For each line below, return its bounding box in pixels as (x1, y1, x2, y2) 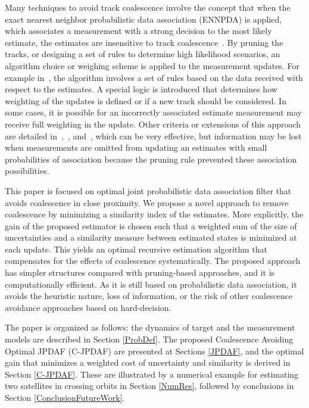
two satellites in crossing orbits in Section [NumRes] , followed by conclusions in (5, 379, 294, 392)
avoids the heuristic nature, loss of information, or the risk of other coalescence (5, 289, 293, 302)
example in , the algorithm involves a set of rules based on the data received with (5, 71, 303, 83)
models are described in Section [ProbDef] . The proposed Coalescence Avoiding (5, 333, 294, 345)
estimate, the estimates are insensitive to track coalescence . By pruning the (5, 36, 283, 48)
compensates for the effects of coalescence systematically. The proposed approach (5, 254, 301, 267)
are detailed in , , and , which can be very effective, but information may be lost (5, 129, 302, 142)
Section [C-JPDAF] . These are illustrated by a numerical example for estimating (5, 367, 299, 380)
